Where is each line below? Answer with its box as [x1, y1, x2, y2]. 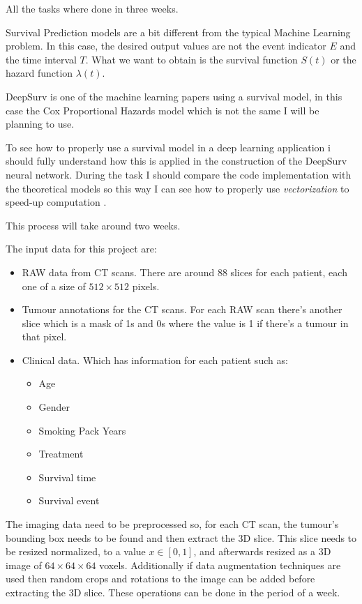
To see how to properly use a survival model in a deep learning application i [6, 139, 331, 154]
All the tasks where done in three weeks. [6, 1, 179, 15]
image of [6, 557, 42, 572]
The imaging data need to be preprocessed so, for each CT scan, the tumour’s [6, 517, 339, 531]
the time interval [6, 52, 77, 66]
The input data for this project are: [6, 241, 157, 256]
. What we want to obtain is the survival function [85, 52, 298, 66]
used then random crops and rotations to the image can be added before [6, 571, 315, 586]
